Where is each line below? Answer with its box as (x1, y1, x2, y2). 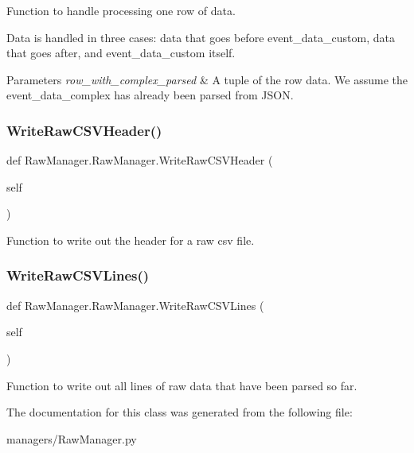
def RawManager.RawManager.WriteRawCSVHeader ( (6, 152, 273, 168)
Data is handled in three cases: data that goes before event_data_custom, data (6, 29, 395, 45)
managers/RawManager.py (6, 430, 137, 447)
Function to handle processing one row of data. (6, 2, 236, 18)
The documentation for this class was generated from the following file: (6, 404, 353, 420)
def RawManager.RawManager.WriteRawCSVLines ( (6, 296, 264, 313)
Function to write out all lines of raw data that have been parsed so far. (6, 377, 357, 393)
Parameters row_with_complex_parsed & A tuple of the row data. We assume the (6, 71, 408, 87)
